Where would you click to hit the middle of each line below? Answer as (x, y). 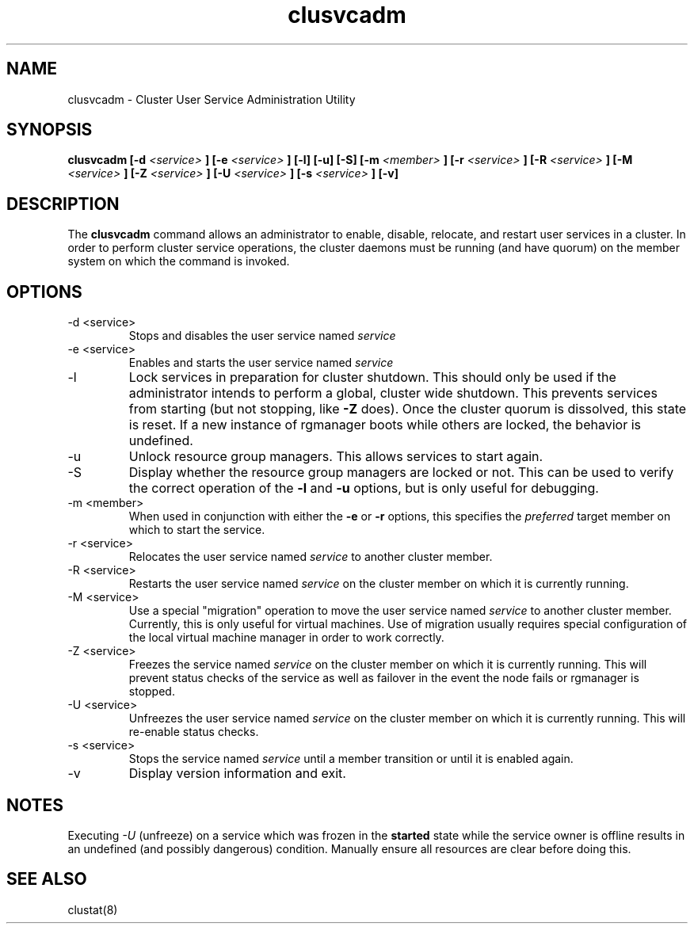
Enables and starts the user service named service (261, 363)
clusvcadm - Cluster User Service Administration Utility (212, 99)
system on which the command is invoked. (179, 261)
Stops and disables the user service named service (262, 336)
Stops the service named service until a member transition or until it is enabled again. (351, 759)
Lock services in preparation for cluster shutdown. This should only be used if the (372, 377)
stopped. (152, 692)
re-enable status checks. (194, 732)
